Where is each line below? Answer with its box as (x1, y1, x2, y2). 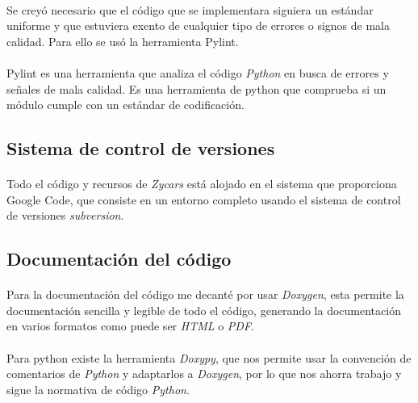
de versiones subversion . (6, 207, 124, 224)
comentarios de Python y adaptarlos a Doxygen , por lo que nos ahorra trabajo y (6, 365, 402, 382)
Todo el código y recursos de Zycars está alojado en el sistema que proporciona (6, 175, 397, 192)
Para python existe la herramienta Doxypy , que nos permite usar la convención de (6, 349, 412, 366)
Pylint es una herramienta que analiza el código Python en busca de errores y (6, 64, 389, 81)
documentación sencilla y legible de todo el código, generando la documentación (6, 301, 401, 318)
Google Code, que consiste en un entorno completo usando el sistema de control (6, 191, 401, 208)
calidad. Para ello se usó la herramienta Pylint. (6, 32, 239, 49)
